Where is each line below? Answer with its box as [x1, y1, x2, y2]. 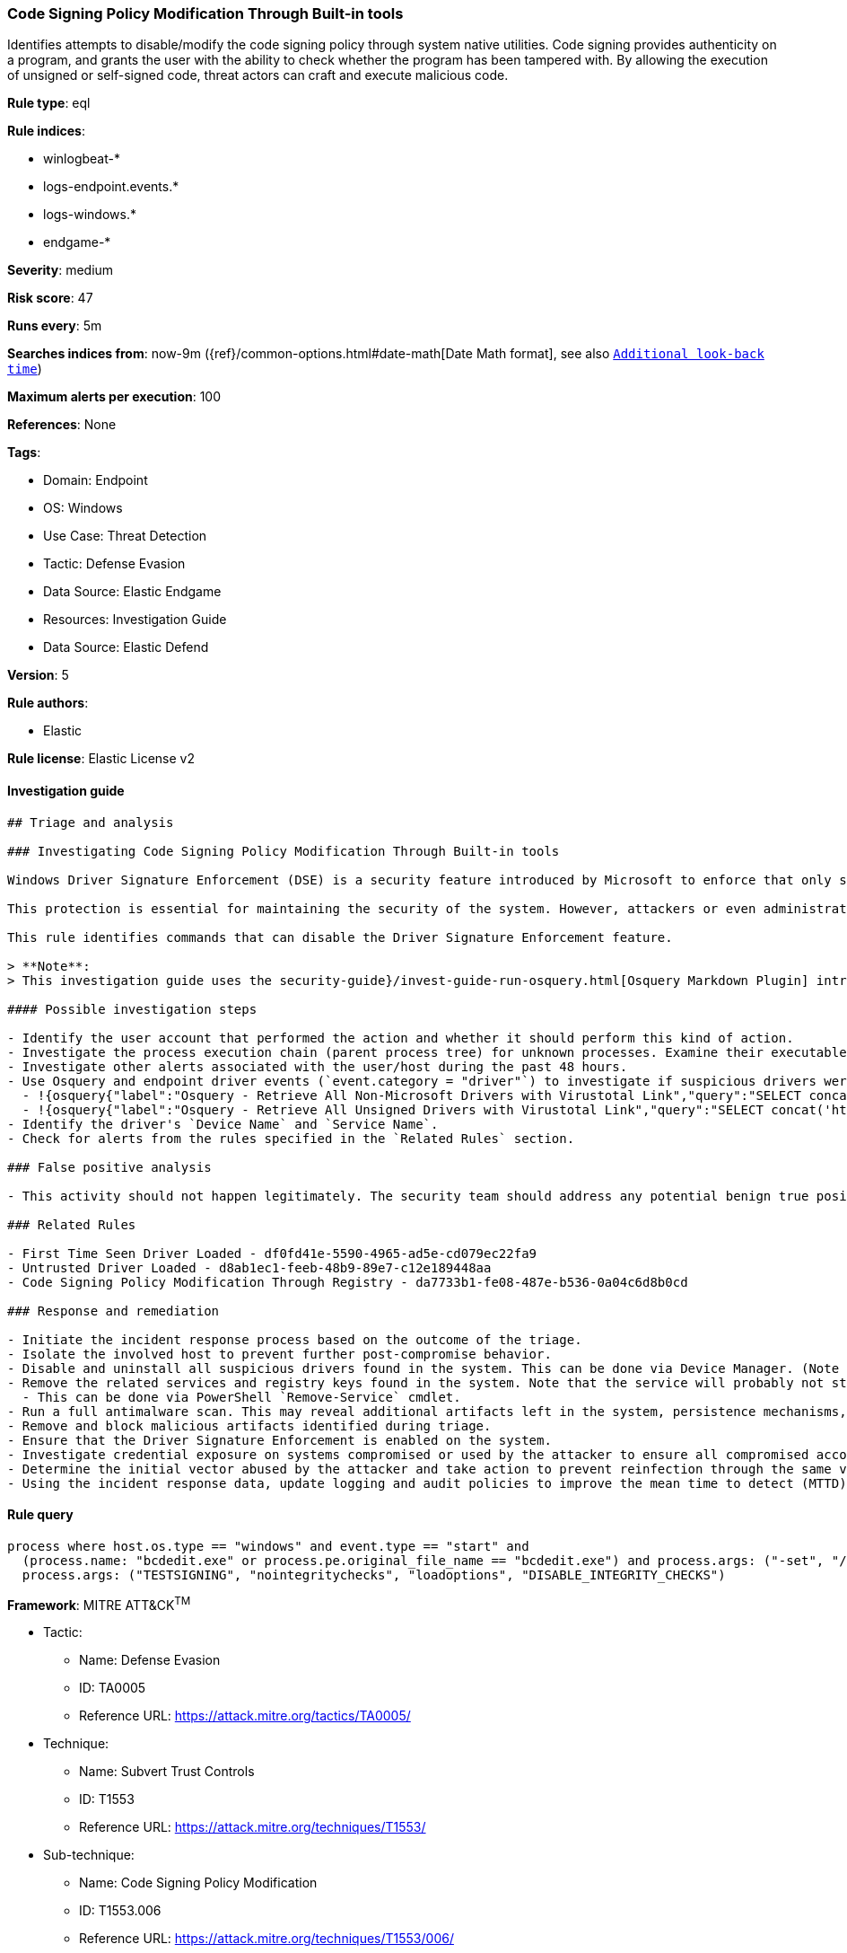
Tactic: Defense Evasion [43, 556, 186, 572]
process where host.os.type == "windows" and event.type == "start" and [7, 1538, 529, 1553]
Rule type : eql [7, 95, 91, 111]
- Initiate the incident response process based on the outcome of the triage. [7, 1332, 582, 1347]
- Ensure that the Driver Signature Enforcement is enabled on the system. [7, 1432, 552, 1447]
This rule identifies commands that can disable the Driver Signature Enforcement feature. [7, 929, 673, 945]
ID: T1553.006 [79, 1903, 162, 1919]
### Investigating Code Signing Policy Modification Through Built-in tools [7, 843, 560, 858]
